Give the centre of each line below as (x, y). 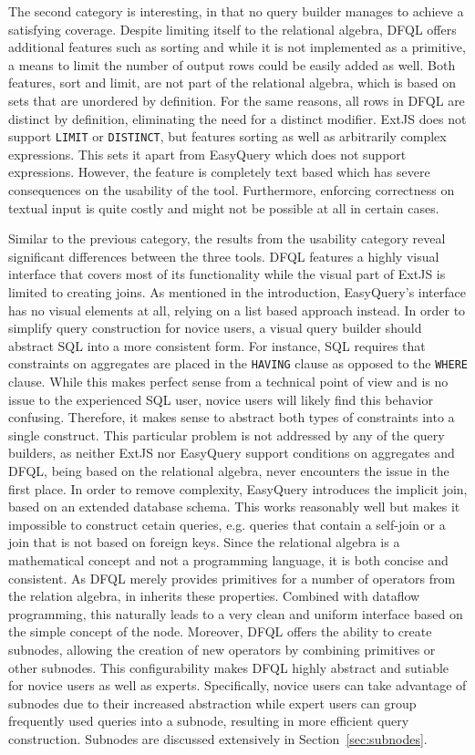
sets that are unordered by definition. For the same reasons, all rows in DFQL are (237, 100)
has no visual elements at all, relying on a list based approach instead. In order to (237, 310)
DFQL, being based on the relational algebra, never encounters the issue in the (229, 470)
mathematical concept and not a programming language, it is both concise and (228, 559)
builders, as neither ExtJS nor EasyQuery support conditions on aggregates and (232, 453)
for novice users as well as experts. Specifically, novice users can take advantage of (237, 685)
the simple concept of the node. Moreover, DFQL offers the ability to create (220, 631)
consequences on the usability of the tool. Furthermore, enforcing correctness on (232, 190)
